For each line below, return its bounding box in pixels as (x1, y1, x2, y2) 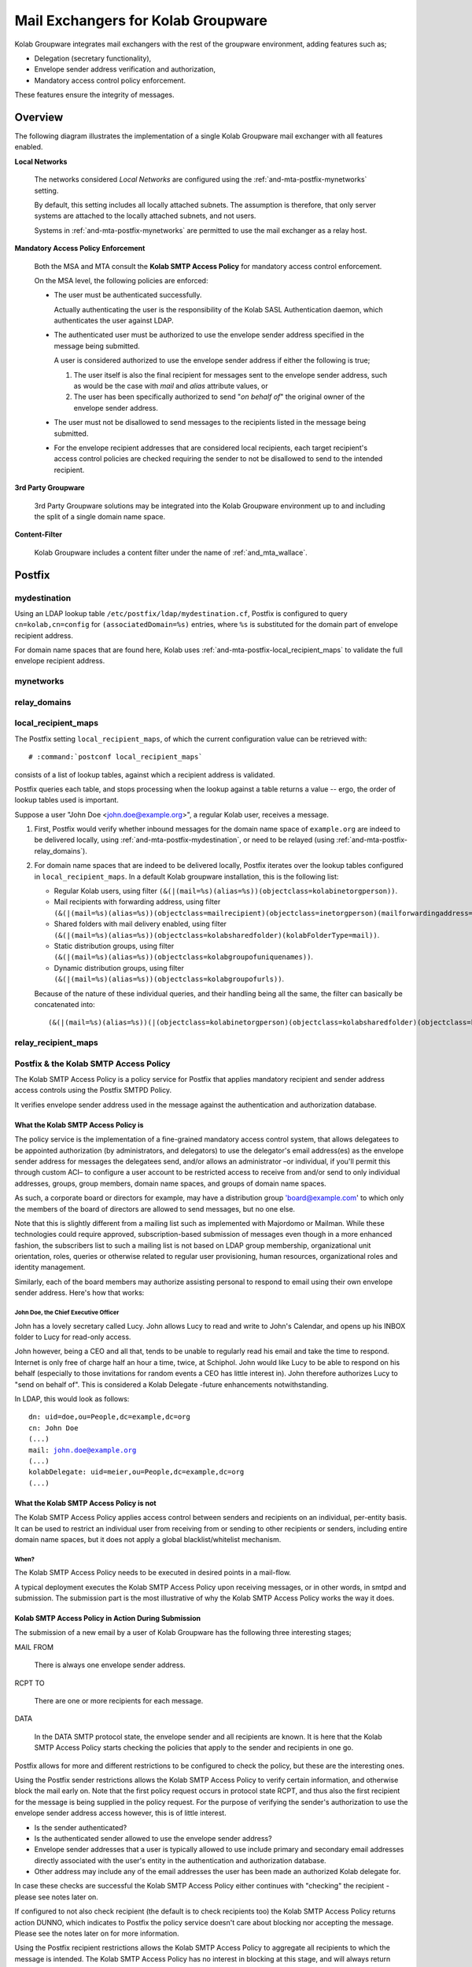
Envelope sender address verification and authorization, (34, 65, 216, 74)
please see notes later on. (14, 1892, 98, 1902)
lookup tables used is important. (14, 795, 120, 805)
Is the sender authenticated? (34, 1822, 127, 1832)
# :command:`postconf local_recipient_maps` (28, 752, 204, 762)
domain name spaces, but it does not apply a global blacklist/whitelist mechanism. (14, 1534, 282, 1544)
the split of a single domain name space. (34, 511, 165, 521)
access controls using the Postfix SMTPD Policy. (14, 1086, 172, 1095)
